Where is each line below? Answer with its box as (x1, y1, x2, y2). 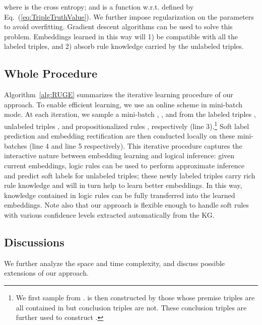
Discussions (4, 234, 64, 249)
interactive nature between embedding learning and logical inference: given (4, 150, 235, 161)
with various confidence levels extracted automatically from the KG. (4, 209, 215, 220)
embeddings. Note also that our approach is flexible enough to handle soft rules (4, 200, 249, 210)
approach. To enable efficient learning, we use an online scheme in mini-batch (4, 99, 243, 109)
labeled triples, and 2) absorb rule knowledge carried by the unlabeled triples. (4, 41, 244, 51)
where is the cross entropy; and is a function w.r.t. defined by (4, 2, 194, 12)
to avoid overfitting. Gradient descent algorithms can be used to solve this (4, 21, 233, 32)
